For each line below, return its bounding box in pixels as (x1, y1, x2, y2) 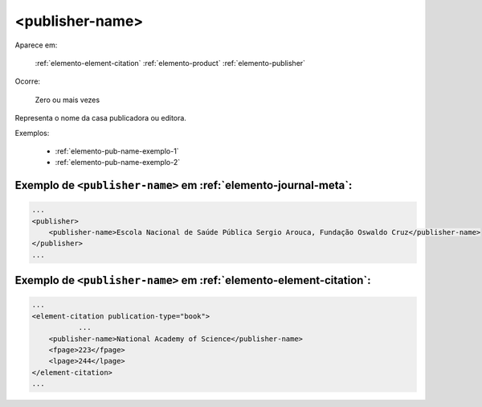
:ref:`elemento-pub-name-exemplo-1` (55, 146, 180, 156)
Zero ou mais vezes (35, 95, 100, 105)
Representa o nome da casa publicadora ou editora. (14, 113, 186, 123)
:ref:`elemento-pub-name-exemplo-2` (55, 158, 181, 167)
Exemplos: (14, 128, 50, 138)
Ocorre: (14, 76, 40, 86)
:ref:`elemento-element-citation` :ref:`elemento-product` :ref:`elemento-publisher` (35, 58, 305, 68)
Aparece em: (14, 40, 58, 50)
